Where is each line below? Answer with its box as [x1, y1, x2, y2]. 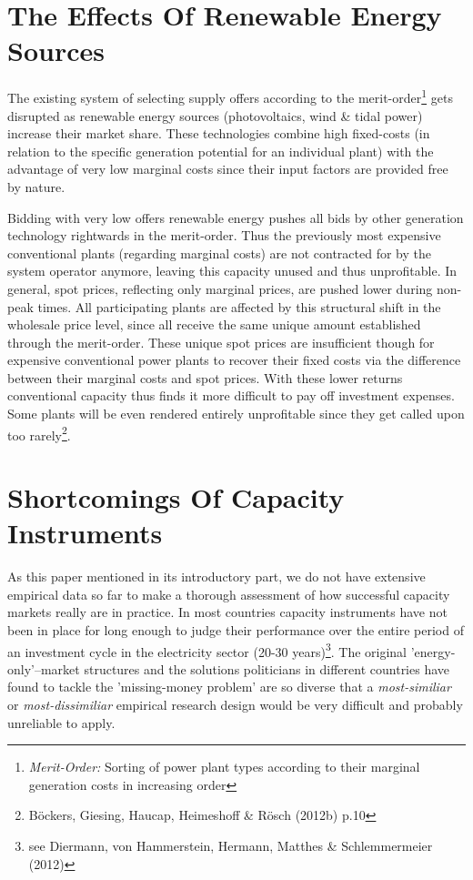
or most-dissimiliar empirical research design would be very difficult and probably [7, 695, 463, 714]
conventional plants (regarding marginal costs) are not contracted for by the [7, 243, 431, 262]
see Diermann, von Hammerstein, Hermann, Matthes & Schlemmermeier [28, 836, 433, 855]
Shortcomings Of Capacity [7, 479, 345, 516]
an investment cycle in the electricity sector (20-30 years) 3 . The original [7, 639, 408, 661]
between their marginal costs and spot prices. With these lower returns [7, 368, 403, 387]
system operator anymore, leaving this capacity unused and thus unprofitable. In [7, 261, 458, 280]
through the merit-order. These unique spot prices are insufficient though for [7, 332, 435, 351]
